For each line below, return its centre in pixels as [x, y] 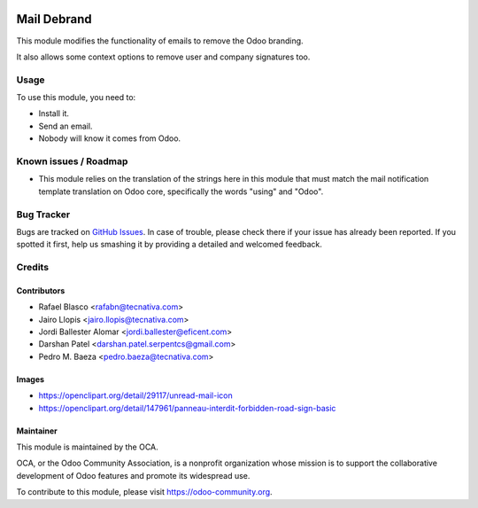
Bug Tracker [43, 215]
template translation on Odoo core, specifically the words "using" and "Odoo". [181, 191]
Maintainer [37, 431]
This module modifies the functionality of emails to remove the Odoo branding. [160, 41]
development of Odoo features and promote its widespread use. [133, 475]
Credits [32, 268]
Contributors [41, 290]
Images [30, 379]
